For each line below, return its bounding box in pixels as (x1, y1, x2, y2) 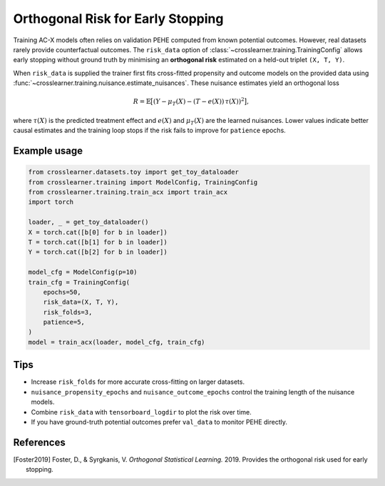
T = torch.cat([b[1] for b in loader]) (28, 238, 168, 246)
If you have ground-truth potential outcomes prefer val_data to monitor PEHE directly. (31, 417, 288, 426)
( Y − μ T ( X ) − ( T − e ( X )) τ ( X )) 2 (153, 96, 245, 107)
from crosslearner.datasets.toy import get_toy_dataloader (28, 168, 239, 177)
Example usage (13, 145, 83, 157)
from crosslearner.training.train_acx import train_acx (28, 188, 228, 197)
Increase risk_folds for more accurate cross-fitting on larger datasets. (31, 377, 245, 386)
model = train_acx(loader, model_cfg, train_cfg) (28, 338, 205, 346)
